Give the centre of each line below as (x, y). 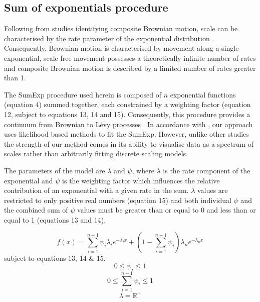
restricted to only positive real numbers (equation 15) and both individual (118, 200)
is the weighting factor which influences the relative (141, 180)
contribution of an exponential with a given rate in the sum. (96, 190)
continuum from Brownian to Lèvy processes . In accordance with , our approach (128, 124)
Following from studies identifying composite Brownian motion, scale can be (121, 28)
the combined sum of (36, 210)
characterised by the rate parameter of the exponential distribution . (109, 38)
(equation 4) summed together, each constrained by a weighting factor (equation (127, 104)
